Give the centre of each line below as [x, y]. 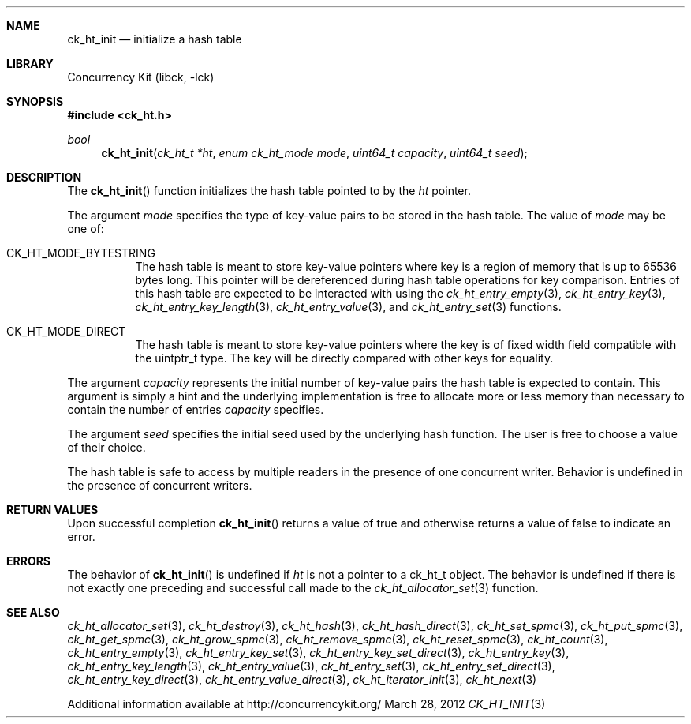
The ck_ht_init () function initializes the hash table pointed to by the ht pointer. [269, 191]
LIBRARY [30, 64]
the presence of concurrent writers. [160, 485]
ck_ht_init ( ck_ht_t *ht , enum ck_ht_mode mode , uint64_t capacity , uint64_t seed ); [314, 153]
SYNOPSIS [35, 101]
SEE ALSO [33, 612]
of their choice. [106, 447]
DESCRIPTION [44, 177]
